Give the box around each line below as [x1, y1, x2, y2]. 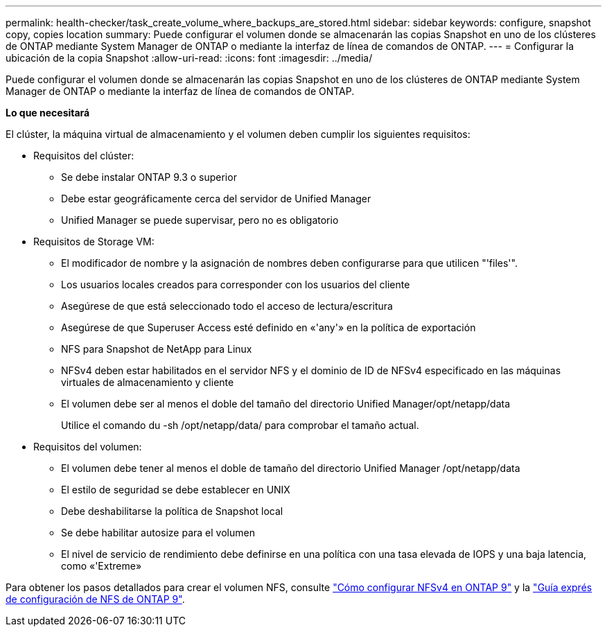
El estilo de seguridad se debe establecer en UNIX [61, 484, 290, 495]
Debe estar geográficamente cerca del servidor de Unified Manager [61, 193, 371, 204]
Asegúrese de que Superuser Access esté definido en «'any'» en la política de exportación [61, 322, 476, 333]
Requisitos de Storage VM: [33, 236, 155, 247]
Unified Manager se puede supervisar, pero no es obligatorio [61, 214, 339, 226]
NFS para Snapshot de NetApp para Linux [61, 343, 252, 355]
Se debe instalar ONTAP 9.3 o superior [61, 171, 237, 183]
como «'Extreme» [61, 560, 142, 572]
